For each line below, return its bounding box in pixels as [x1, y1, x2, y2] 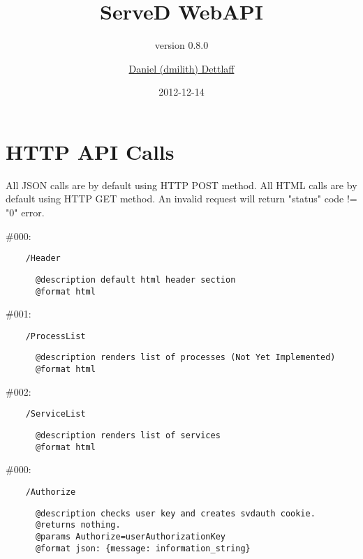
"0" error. [6, 205, 45, 220]
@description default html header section [35, 274, 236, 285]
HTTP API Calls [6, 137, 175, 165]
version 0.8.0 [154, 38, 209, 52]
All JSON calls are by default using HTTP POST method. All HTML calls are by [6, 177, 357, 192]
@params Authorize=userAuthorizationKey [35, 531, 225, 542]
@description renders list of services [35, 431, 221, 440]
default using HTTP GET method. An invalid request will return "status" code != [6, 191, 357, 206]
